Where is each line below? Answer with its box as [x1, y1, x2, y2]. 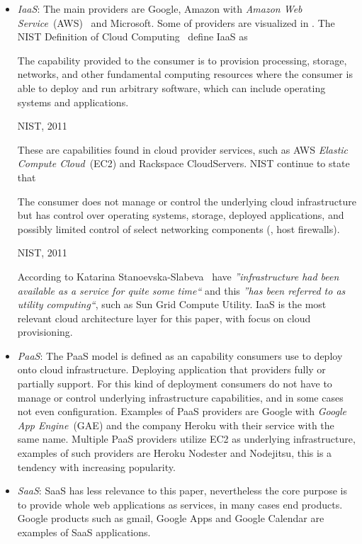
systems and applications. [17, 94, 129, 109]
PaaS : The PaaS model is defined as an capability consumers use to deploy [17, 348, 343, 363]
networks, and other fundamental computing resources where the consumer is [17, 67, 353, 81]
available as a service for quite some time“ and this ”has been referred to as [17, 283, 346, 297]
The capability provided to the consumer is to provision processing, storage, [17, 52, 347, 67]
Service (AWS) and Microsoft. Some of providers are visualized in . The [17, 15, 335, 30]
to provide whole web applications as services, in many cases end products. [17, 497, 343, 511]
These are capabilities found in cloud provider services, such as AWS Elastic [17, 142, 349, 157]
